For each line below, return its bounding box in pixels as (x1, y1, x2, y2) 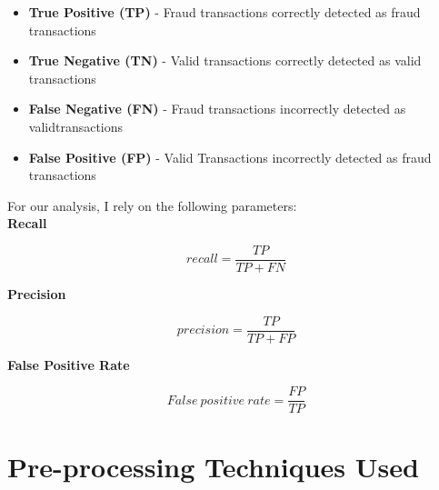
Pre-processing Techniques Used (7, 447, 419, 485)
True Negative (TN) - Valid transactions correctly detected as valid (28, 51, 422, 70)
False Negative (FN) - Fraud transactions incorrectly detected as (28, 99, 406, 118)
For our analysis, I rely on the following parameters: (7, 195, 297, 215)
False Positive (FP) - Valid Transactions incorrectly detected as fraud (28, 147, 432, 166)
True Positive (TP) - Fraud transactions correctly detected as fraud (28, 3, 421, 21)
